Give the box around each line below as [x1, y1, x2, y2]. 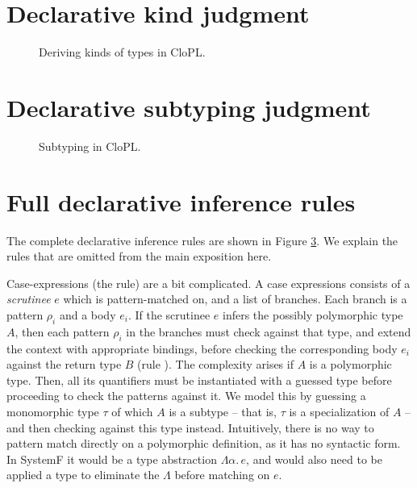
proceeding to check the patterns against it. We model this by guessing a [6, 387, 366, 404]
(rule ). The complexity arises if [137, 356, 294, 373]
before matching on [174, 466, 270, 483]
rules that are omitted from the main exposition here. [6, 248, 272, 265]
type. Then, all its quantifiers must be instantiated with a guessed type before [6, 371, 392, 388]
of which [111, 402, 153, 419]
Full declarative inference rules [6, 185, 356, 218]
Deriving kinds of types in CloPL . [39, 44, 206, 60]
